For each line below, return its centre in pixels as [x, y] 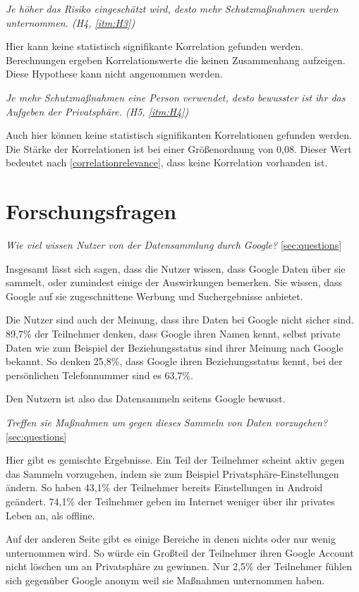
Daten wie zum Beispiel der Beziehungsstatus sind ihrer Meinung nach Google [175, 347]
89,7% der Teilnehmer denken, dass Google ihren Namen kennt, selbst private [173, 334]
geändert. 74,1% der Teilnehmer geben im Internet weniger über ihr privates [170, 501]
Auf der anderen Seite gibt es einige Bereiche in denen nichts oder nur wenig [171, 539]
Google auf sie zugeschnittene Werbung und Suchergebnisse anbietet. [154, 296]
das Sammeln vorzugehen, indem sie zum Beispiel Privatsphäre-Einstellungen [172, 473]
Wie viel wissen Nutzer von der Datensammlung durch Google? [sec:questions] [174, 245]
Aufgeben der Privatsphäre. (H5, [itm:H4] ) [97, 111]
